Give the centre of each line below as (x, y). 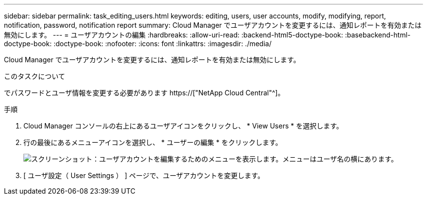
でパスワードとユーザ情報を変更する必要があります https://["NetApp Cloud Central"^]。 (144, 93)
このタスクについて (35, 76)
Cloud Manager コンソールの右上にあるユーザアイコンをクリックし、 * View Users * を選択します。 (183, 126)
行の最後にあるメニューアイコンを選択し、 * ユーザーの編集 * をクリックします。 (153, 142)
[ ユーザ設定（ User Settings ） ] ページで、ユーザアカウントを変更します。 (144, 175)
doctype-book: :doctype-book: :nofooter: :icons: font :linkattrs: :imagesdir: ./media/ (138, 44)
